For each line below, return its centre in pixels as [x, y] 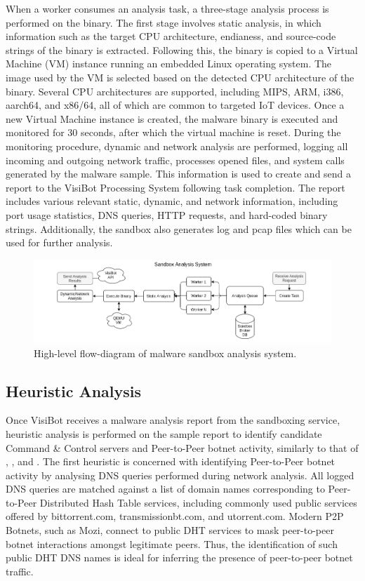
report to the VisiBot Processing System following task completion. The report [175, 187]
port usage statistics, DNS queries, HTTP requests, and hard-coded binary [167, 214]
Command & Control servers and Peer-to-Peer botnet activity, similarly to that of [182, 447]
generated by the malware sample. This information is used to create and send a [179, 174]
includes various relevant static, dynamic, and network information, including [172, 201]
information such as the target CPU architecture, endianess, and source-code [171, 36]
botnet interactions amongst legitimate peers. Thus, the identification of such [172, 543]
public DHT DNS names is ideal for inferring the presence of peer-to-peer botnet [179, 557]
